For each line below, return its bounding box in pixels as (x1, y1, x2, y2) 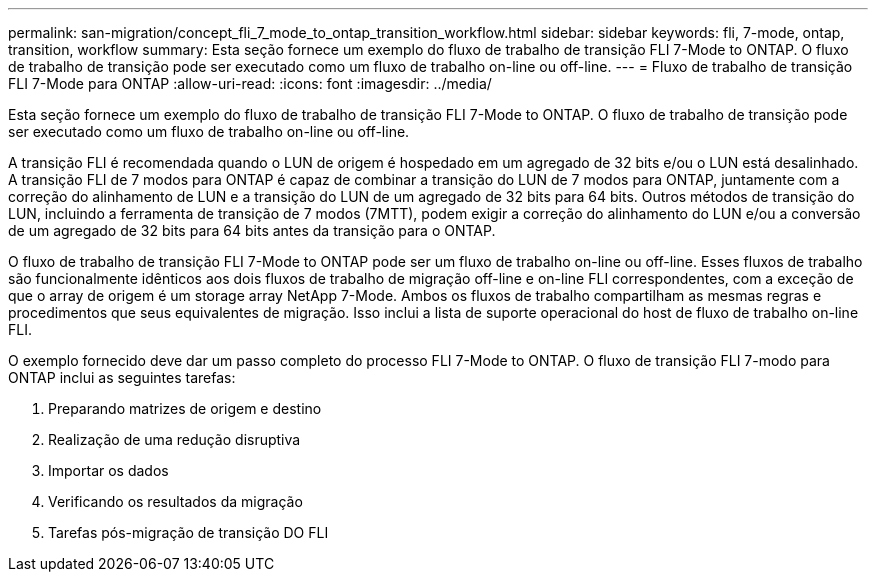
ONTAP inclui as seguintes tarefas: (8, 369, 236, 386)
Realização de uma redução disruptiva (48, 431, 301, 448)
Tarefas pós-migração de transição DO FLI (48, 524, 329, 541)
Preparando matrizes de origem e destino (48, 400, 322, 417)
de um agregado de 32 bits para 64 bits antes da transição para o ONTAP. (8, 222, 496, 239)
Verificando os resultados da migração (48, 493, 303, 510)
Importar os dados (48, 462, 169, 479)
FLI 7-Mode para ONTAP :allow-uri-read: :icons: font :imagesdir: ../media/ (8, 75, 492, 92)
